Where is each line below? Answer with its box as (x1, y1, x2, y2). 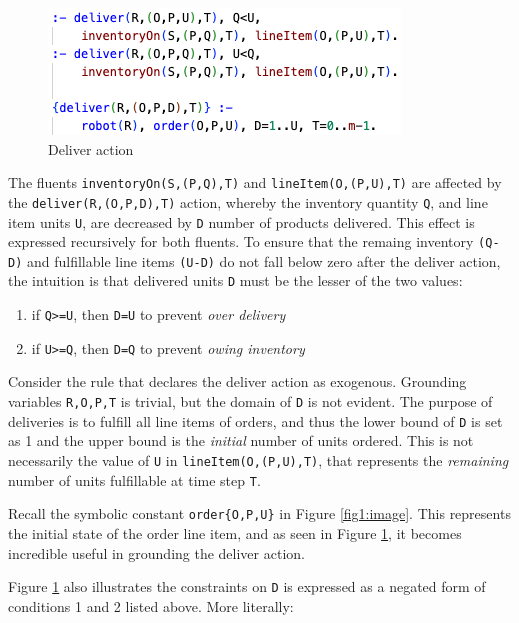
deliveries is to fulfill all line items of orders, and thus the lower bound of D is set (8, 410, 503, 431)
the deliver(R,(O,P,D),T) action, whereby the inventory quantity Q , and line (8, 191, 488, 212)
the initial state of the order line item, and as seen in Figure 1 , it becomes (8, 522, 462, 543)
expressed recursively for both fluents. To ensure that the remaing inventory (8, 231, 474, 252)
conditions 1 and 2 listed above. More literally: (8, 595, 294, 616)
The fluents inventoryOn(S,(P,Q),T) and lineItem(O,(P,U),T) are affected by (8, 172, 502, 193)
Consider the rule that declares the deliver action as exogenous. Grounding (8, 371, 467, 392)
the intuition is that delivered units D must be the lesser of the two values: (8, 270, 463, 291)
